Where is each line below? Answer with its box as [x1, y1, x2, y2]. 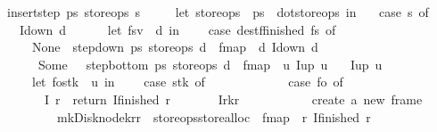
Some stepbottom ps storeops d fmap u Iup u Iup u [37, 54, 383, 73]
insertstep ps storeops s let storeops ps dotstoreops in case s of [7, 3, 429, 21]
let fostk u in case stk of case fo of [31, 72, 343, 91]
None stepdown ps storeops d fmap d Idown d [31, 37, 318, 56]
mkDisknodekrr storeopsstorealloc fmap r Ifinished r [56, 107, 371, 126]
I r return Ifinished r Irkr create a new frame [44, 89, 423, 108]
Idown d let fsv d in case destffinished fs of [19, 20, 336, 38]
